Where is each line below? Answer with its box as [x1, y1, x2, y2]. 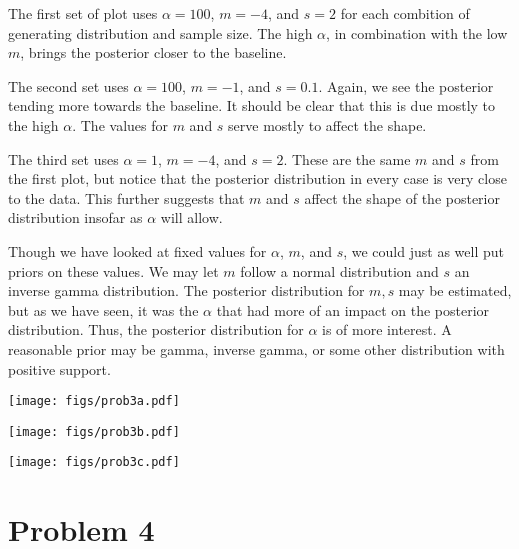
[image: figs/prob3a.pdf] [8, 394, 180, 409]
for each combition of [340, 3, 470, 23]
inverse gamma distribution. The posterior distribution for [8, 280, 365, 301]
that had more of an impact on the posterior [216, 299, 490, 320]
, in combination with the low [326, 22, 508, 43]
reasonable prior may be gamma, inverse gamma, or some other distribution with [8, 338, 505, 359]
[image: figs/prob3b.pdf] [8, 424, 180, 439]
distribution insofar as [8, 207, 143, 228]
